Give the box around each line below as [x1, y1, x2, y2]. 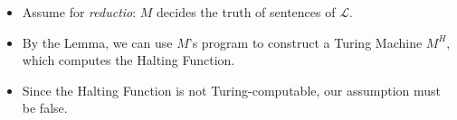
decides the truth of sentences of [157, 3, 336, 21]
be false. [22, 98, 68, 117]
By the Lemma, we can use [22, 32, 173, 51]
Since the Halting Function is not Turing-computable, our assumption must [22, 80, 442, 99]
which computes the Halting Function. [22, 51, 235, 69]
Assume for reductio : [22, 3, 137, 21]
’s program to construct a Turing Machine [188, 32, 423, 51]
